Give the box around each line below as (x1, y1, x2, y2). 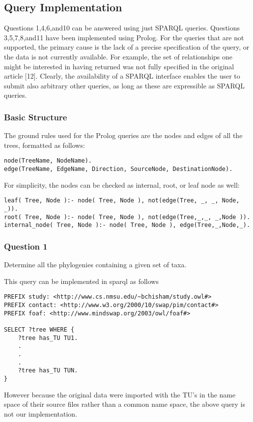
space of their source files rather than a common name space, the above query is (4, 399, 245, 409)
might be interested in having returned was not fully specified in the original (4, 61, 234, 71)
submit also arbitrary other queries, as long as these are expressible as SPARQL (4, 80, 245, 90)
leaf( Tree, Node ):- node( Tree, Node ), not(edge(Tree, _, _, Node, (4, 197, 240, 204)
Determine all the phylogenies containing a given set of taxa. (4, 259, 187, 270)
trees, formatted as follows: (4, 140, 85, 150)
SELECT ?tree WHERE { (4, 326, 75, 333)
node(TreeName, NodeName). (4, 157, 92, 165)
